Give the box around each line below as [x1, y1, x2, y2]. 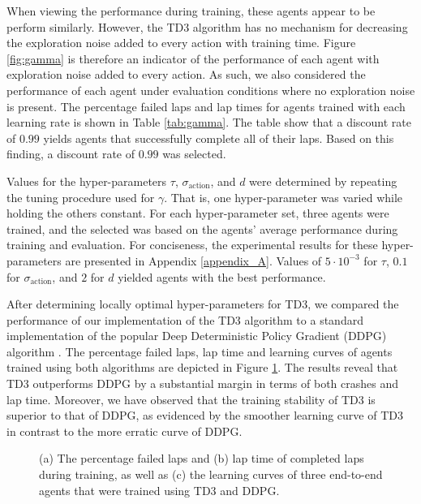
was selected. [162, 145, 226, 162]
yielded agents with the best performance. [118, 268, 326, 285]
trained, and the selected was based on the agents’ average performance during [6, 220, 398, 237]
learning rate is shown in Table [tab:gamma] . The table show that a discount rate [6, 114, 411, 131]
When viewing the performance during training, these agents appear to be [6, 2, 376, 19]
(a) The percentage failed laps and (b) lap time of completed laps [39, 450, 364, 467]
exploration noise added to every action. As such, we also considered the [6, 66, 366, 83]
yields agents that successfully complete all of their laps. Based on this [43, 129, 394, 146]
